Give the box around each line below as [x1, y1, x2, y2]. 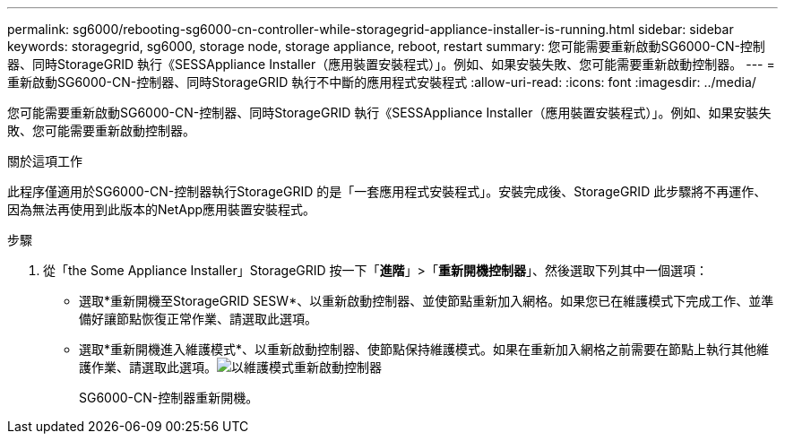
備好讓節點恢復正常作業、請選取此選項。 [79, 311, 317, 326]
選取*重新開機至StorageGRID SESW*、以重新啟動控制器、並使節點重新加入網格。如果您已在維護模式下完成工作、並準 [79, 293, 774, 308]
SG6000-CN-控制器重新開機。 [79, 390, 259, 405]
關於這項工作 [7, 153, 82, 169]
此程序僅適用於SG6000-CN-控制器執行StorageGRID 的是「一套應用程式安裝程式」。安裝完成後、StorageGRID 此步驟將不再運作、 [7, 184, 767, 199]
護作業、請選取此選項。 [79, 359, 217, 375]
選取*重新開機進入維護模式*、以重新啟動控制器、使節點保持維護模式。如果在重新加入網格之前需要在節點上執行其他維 [79, 342, 770, 357]
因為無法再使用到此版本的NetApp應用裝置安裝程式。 [7, 202, 316, 217]
